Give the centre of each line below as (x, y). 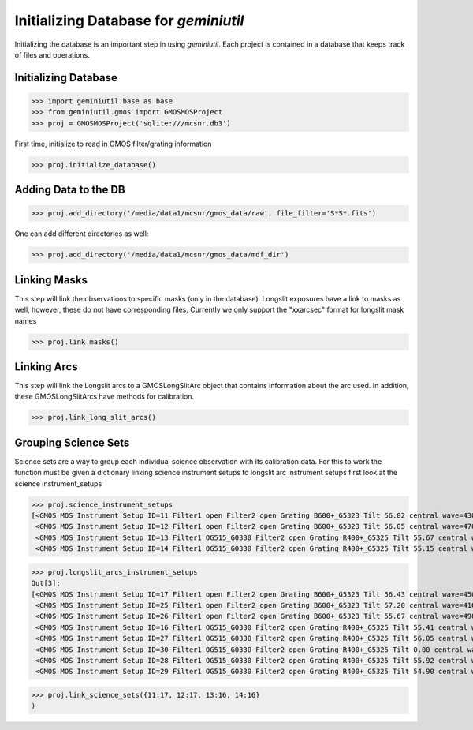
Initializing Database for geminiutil (129, 21)
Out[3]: (46, 583)
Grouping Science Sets (72, 442)
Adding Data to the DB (70, 190)
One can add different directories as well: (82, 234)
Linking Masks (51, 280)
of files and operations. (52, 54)
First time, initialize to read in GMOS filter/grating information (113, 144)
